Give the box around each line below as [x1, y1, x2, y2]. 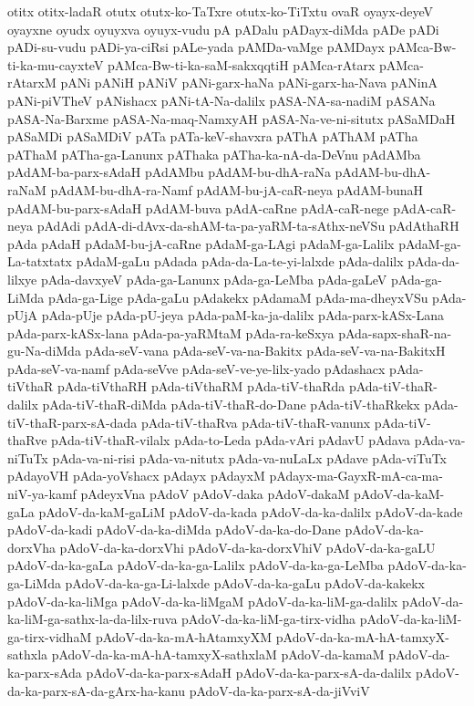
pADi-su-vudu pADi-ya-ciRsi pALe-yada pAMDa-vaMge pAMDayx [7, 37, 385, 57]
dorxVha [7, 537, 56, 556]
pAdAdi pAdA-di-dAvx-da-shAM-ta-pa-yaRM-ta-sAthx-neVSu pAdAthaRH [36, 216, 459, 235]
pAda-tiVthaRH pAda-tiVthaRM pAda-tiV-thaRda [57, 377, 345, 396]
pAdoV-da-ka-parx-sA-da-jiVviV [189, 680, 370, 700]
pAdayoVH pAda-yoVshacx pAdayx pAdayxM [7, 466, 265, 485]
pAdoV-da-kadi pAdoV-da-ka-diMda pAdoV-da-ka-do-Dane [7, 520, 341, 539]
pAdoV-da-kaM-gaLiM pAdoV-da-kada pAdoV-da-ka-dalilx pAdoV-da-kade [38, 502, 463, 521]
